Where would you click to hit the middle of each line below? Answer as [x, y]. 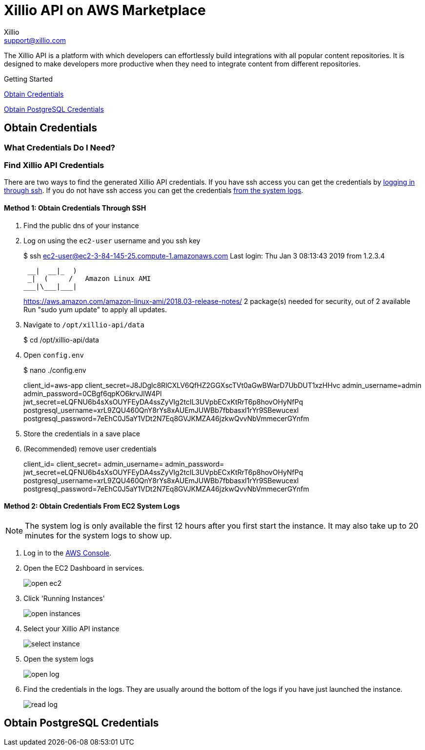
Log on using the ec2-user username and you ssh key [112, 240]
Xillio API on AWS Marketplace [105, 10]
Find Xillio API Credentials [54, 165]
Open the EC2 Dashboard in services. [84, 568]
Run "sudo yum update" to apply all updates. [95, 309]
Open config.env [54, 355]
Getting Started [29, 79]
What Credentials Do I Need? [60, 147]
